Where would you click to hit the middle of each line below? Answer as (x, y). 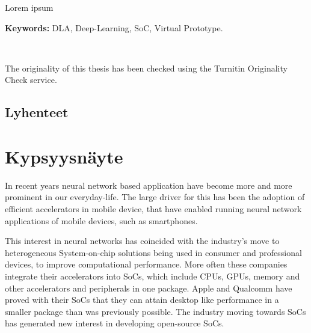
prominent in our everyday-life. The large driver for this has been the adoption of (155, 197)
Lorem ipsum (29, 7)
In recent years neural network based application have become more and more (149, 185)
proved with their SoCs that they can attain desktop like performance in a (142, 300)
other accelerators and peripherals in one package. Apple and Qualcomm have (149, 288)
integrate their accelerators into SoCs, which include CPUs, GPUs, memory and (152, 276)
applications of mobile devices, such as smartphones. (101, 220)
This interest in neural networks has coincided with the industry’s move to (142, 241)
